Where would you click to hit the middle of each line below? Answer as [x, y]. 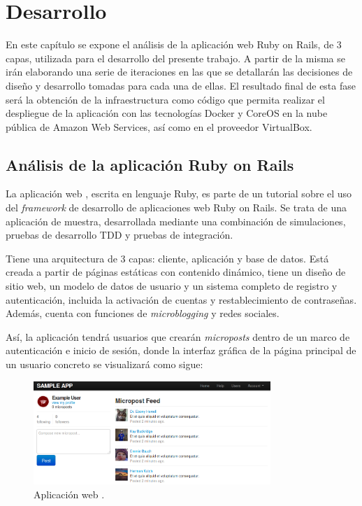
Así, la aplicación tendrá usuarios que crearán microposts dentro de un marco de [178, 336]
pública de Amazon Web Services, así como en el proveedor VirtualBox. [159, 126]
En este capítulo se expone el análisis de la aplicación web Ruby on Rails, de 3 [174, 44]
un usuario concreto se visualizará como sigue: [104, 364]
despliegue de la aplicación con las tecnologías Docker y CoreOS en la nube [167, 113]
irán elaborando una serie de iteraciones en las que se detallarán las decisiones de [179, 72]
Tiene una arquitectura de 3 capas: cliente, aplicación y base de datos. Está [167, 258]
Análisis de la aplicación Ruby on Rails [150, 164]
